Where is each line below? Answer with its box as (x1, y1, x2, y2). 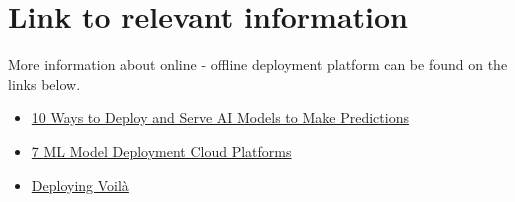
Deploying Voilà (31, 174, 129, 195)
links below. (8, 73, 81, 94)
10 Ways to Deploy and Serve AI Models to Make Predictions (31, 107, 409, 128)
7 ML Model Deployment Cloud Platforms (31, 140, 292, 161)
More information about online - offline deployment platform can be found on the (8, 54, 508, 75)
